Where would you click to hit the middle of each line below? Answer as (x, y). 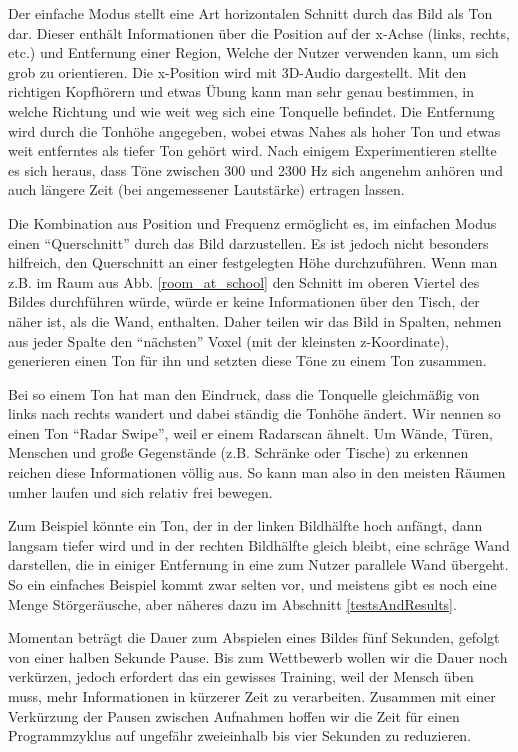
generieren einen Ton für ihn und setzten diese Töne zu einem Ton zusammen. (247, 360)
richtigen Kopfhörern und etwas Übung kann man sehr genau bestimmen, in (241, 91)
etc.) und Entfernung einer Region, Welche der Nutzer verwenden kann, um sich (253, 52)
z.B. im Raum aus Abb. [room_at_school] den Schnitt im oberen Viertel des (244, 281)
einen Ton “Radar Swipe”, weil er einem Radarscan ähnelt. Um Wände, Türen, (250, 432)
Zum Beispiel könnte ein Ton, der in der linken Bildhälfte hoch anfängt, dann (245, 525)
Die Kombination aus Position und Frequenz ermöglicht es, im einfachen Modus (252, 222)
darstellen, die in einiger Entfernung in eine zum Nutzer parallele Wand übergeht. (258, 564)
